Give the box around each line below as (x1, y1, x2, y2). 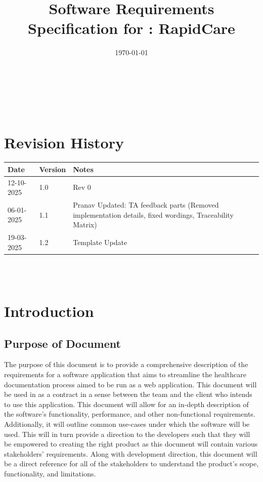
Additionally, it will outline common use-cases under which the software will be (4, 419, 250, 429)
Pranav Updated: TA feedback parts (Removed (73, 199, 219, 210)
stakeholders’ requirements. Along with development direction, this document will (4, 448, 257, 459)
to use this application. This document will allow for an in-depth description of (4, 398, 249, 409)
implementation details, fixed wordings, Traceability (73, 209, 234, 220)
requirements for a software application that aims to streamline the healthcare (4, 369, 246, 380)
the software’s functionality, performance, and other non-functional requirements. (4, 409, 255, 419)
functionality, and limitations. (4, 468, 96, 479)
